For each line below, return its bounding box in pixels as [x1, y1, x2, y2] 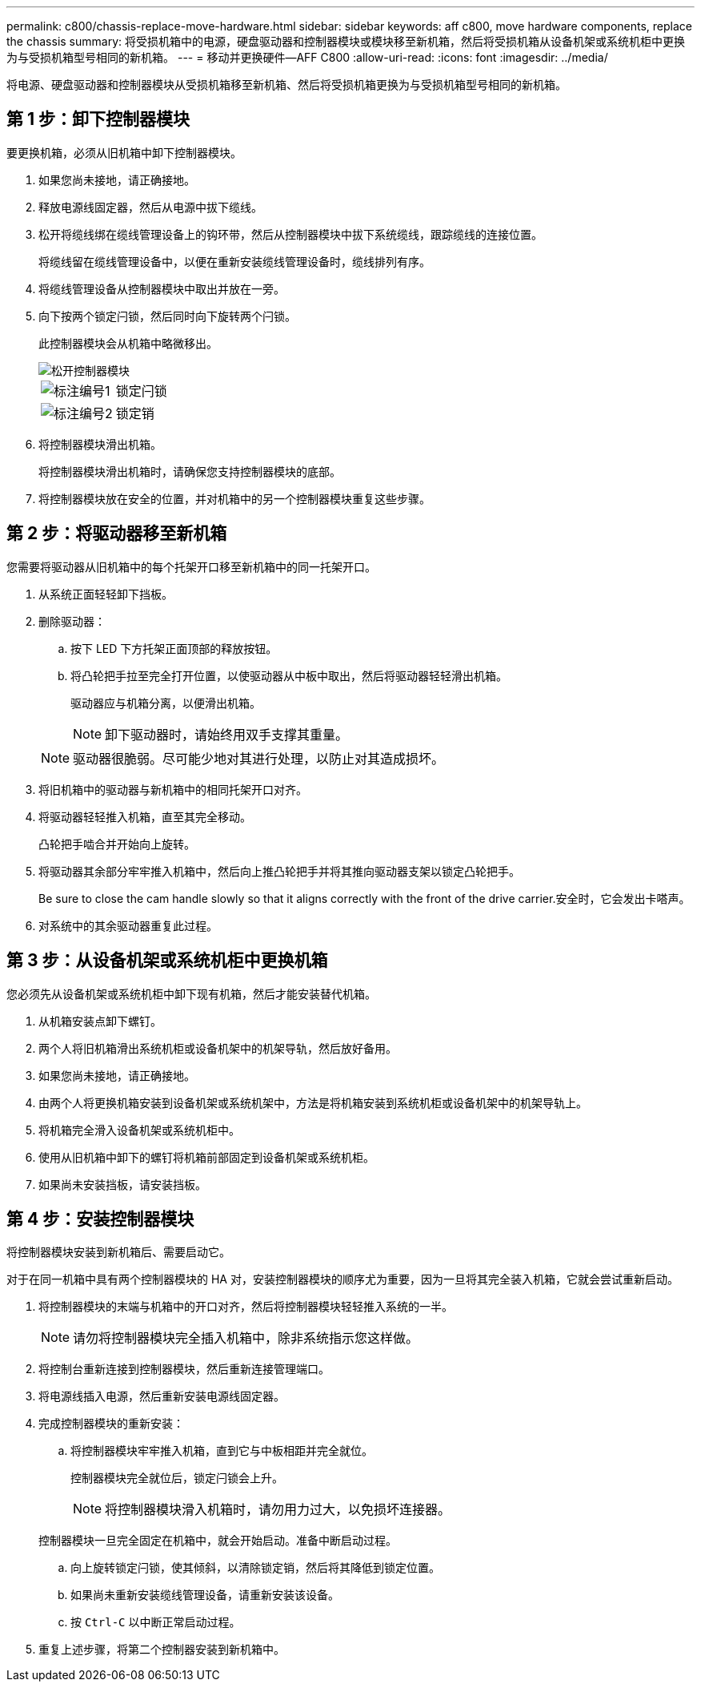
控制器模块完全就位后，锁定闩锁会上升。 [70, 1471, 283, 1485]
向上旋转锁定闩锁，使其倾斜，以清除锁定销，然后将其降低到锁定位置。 [70, 1561, 440, 1575]
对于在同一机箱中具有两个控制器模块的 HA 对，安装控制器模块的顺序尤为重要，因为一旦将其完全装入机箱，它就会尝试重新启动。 [6, 1272, 679, 1287]
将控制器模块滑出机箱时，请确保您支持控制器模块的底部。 [38, 464, 341, 478]
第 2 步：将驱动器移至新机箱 [6, 523, 227, 544]
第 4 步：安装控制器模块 [6, 1208, 194, 1229]
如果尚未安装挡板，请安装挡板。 [38, 1177, 206, 1191]
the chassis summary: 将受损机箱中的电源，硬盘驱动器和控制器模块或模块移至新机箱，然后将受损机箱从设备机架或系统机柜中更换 [6, 34, 685, 48]
